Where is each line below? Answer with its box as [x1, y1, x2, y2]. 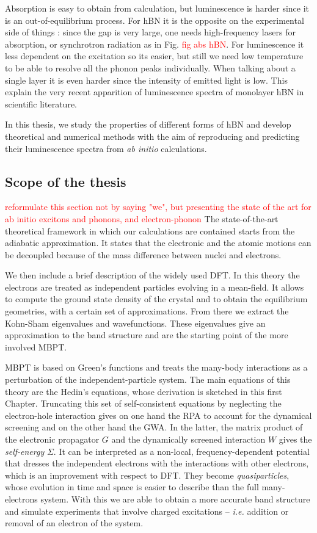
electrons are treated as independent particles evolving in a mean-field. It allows [5, 280, 304, 293]
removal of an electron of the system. [5, 517, 144, 529]
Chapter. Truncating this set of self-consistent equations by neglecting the [5, 397, 282, 410]
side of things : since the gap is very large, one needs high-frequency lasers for [5, 26, 296, 38]
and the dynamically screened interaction [111, 433, 266, 446]
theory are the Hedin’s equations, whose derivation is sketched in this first [5, 385, 282, 397]
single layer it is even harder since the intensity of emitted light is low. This [5, 73, 288, 86]
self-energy [5, 444, 45, 457]
